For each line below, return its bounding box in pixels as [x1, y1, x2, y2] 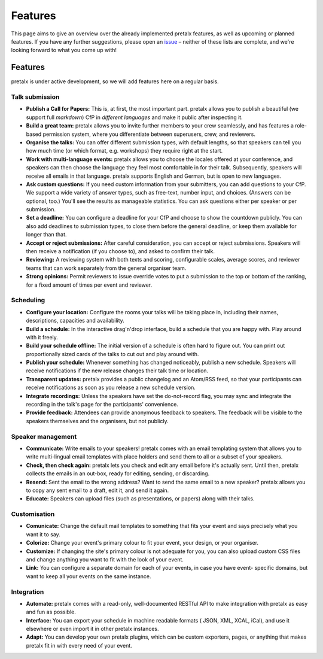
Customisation [11, 510, 55, 518]
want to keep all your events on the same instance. [26, 572, 152, 580]
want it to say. [26, 530, 61, 538]
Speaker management [11, 432, 77, 441]
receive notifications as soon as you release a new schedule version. [26, 384, 196, 391]
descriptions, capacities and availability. [26, 317, 125, 324]
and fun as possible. [26, 608, 76, 616]
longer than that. [26, 231, 67, 238]
